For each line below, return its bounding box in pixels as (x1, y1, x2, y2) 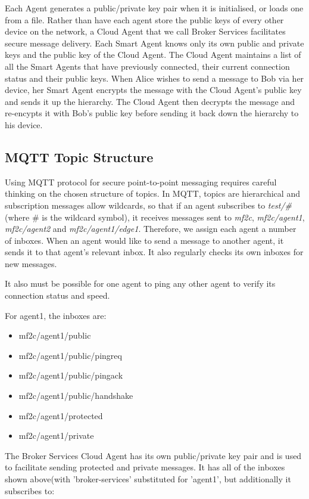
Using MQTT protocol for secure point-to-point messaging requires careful (5, 175, 277, 188)
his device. (5, 118, 43, 131)
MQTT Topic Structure (5, 147, 154, 166)
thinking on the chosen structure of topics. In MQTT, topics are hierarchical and (5, 187, 300, 200)
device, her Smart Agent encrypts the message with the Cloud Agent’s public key (5, 83, 302, 96)
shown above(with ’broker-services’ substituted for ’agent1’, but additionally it (5, 473, 291, 485)
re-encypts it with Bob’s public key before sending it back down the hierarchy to (5, 107, 299, 119)
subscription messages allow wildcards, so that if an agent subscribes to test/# (5, 199, 292, 211)
